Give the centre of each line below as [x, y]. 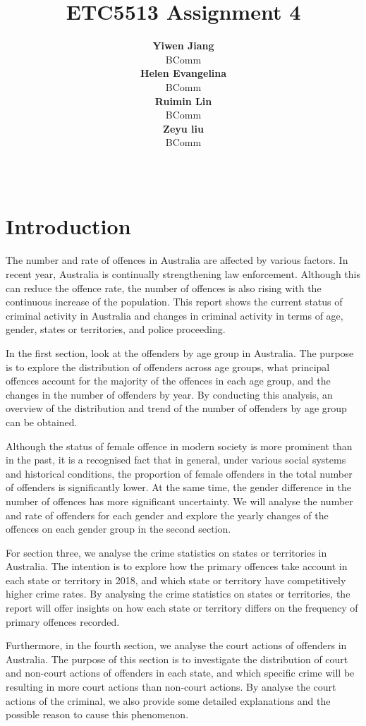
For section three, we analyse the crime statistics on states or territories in [166, 552]
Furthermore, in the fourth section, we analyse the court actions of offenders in [176, 645]
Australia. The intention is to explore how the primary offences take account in [177, 566]
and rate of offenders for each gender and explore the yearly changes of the [167, 515]
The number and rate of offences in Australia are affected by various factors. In [177, 260]
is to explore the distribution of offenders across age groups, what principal [168, 367]
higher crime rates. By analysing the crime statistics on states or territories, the [178, 594]
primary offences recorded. [63, 621]
